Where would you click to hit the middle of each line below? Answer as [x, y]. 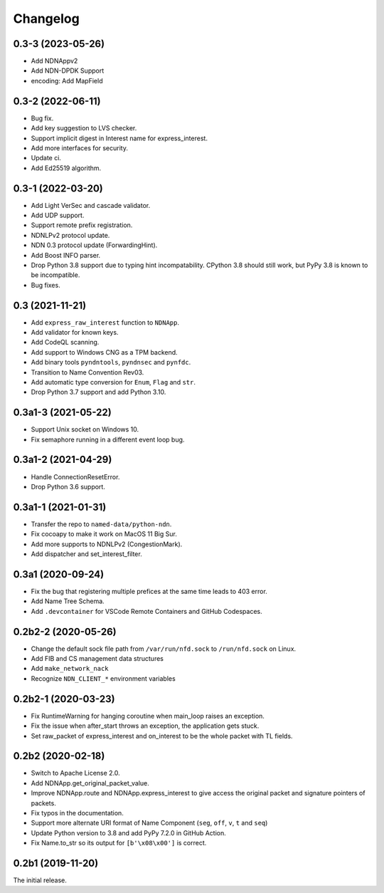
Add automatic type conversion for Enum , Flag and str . [113, 382]
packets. [43, 803]
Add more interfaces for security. [79, 148]
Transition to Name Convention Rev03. [87, 372]
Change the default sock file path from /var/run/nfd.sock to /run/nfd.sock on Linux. [164, 649]
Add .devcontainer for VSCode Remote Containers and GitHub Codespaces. [146, 611]
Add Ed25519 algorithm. [66, 168]
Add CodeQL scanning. [65, 343]
